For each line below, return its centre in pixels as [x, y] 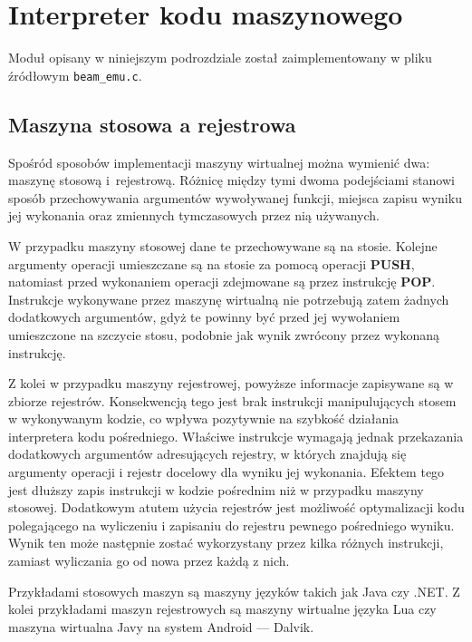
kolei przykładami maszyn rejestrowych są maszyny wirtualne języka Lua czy [222, 609]
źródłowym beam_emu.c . [75, 75]
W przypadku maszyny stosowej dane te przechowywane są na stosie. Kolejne [223, 245]
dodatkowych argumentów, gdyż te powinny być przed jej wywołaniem [204, 317]
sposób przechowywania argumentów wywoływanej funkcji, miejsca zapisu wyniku [235, 197]
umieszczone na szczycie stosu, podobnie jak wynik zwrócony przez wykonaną [224, 334]
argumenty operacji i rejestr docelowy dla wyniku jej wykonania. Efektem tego [226, 472]
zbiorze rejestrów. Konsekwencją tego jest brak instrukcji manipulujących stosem [232, 400]
